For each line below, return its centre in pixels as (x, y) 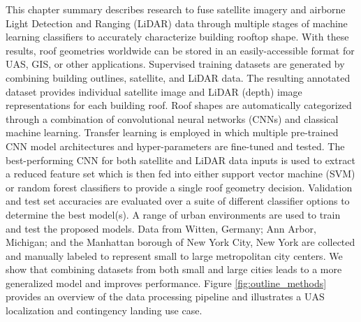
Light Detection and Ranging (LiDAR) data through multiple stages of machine (177, 23)
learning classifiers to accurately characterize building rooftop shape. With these (177, 37)
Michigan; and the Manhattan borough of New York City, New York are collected (180, 242)
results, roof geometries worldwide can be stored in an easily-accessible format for (180, 50)
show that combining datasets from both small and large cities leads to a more (174, 269)
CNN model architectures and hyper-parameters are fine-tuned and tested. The (175, 146)
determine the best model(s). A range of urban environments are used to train (173, 214)
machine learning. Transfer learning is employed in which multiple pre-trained (172, 132)
